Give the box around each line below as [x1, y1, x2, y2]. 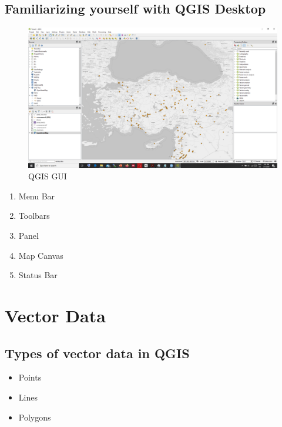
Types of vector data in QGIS [5, 343, 190, 362]
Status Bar [18, 269, 58, 281]
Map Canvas [18, 249, 63, 261]
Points [18, 371, 42, 383]
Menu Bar [18, 189, 55, 202]
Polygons [18, 411, 51, 423]
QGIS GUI [28, 170, 67, 182]
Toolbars [18, 209, 50, 222]
